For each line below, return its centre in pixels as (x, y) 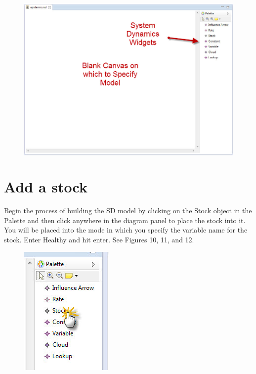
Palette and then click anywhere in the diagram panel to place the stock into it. (125, 220)
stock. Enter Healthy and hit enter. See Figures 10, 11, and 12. (99, 239)
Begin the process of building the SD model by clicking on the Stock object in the (128, 210)
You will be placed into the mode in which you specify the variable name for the (126, 230)
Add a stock (46, 187)
